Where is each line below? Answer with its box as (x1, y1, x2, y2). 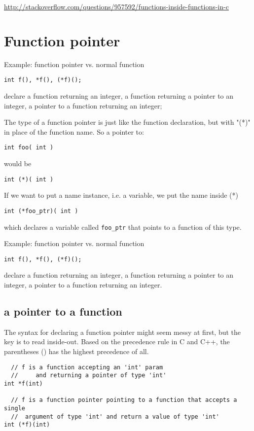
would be (4, 158, 32, 168)
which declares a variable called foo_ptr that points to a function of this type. (4, 221, 242, 232)
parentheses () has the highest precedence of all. (4, 346, 149, 356)
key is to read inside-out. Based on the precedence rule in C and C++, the (4, 336, 230, 347)
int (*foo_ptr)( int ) (4, 207, 78, 215)
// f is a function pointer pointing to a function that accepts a (11, 396, 237, 404)
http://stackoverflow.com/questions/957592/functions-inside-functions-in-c (4, 1, 229, 11)
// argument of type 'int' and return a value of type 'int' (11, 413, 219, 420)
